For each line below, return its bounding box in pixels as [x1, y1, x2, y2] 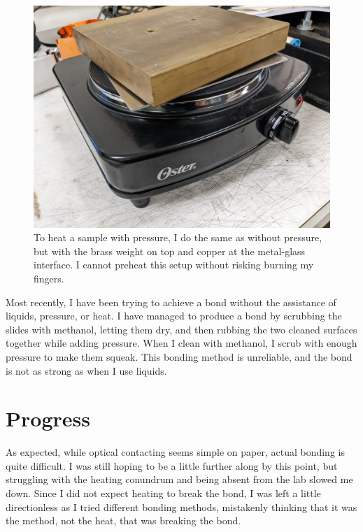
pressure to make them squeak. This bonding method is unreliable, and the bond [6, 349, 353, 364]
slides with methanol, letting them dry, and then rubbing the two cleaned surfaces [6, 322, 357, 336]
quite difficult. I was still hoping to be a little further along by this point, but [6, 458, 338, 473]
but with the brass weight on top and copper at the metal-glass [34, 243, 306, 258]
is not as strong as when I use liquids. [6, 363, 167, 378]
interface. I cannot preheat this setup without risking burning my [34, 257, 314, 272]
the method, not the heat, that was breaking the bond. [6, 513, 241, 528]
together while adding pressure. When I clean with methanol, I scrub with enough [6, 336, 357, 350]
